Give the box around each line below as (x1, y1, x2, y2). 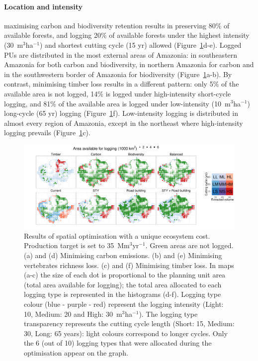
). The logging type (139, 308, 198, 319)
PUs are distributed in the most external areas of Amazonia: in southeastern (4, 49, 238, 60)
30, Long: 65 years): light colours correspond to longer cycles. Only (24, 328, 228, 338)
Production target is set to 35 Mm (24, 240, 130, 251)
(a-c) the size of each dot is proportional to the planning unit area (24, 270, 226, 280)
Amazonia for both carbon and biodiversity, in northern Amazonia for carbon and (4, 59, 254, 70)
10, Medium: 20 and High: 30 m (24, 308, 122, 319)
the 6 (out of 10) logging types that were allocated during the (24, 338, 212, 348)
